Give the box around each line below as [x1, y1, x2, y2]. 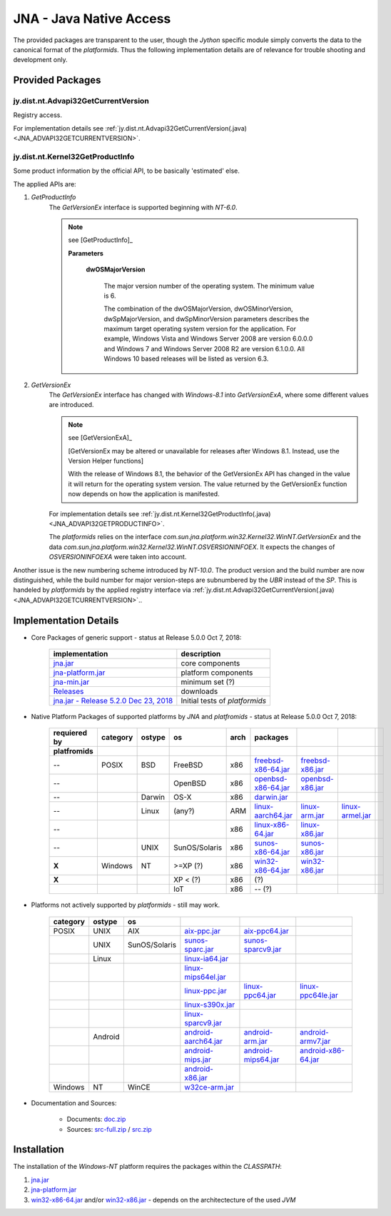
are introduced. [49, 401, 94, 409]
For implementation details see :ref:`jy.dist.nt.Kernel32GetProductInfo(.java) [49, 509, 271, 518]
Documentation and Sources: [31, 1098, 117, 1107]
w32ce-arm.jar [184, 1082, 235, 1092]
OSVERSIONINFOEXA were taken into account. [49, 553, 187, 561]
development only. [13, 56, 68, 64]
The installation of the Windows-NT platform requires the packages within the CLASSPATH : [13, 1162, 282, 1171]
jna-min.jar [53, 677, 90, 687]
